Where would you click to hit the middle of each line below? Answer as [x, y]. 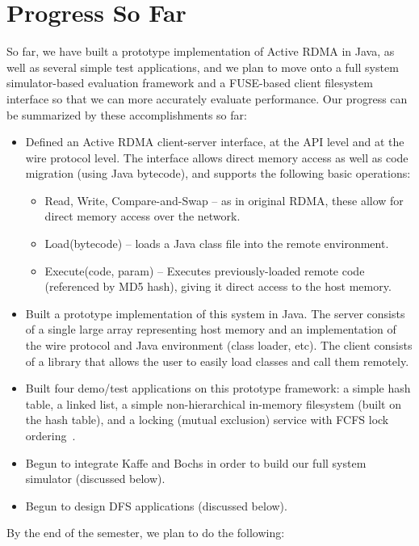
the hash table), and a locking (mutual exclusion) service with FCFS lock [207, 420]
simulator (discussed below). [95, 479]
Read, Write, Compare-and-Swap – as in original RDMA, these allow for [224, 200]
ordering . [50, 435]
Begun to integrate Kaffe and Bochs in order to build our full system [196, 462]
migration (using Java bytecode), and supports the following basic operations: [218, 173]
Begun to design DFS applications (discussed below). [156, 505]
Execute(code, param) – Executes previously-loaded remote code [205, 270]
